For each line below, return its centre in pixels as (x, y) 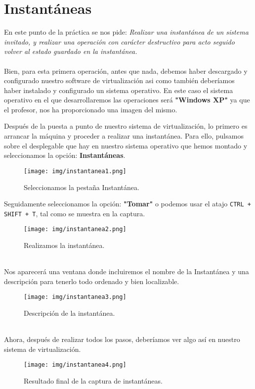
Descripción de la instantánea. (69, 313)
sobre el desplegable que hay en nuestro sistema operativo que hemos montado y (126, 145)
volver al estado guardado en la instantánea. (71, 51)
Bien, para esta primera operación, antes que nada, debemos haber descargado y (126, 71)
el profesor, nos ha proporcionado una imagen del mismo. (91, 109)
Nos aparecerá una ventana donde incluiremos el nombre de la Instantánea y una (127, 271)
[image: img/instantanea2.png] (75, 229)
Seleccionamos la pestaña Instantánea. (82, 187)
